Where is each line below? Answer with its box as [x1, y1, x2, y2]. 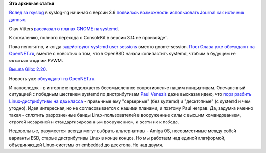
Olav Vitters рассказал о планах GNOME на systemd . [9, 26, 119, 31]
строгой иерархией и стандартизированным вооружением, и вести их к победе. [9, 119, 179, 125]
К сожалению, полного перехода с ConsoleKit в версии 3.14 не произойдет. [9, 34, 168, 40]
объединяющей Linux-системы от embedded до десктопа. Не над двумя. [9, 142, 164, 148]
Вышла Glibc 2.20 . [9, 66, 47, 72]
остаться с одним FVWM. [9, 57, 63, 63]
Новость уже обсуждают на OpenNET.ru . [9, 75, 96, 81]
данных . [9, 16, 27, 22]
